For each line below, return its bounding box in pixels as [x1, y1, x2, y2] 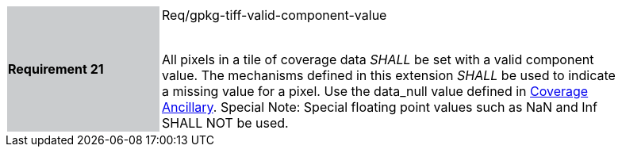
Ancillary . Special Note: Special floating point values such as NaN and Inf [162, 99, 597, 115]
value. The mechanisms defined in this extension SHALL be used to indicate [162, 67, 616, 83]
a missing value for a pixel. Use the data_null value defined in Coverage [162, 83, 589, 99]
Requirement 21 [8, 61, 104, 77]
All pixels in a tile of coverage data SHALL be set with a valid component [162, 52, 594, 67]
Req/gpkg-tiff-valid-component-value [162, 7, 387, 23]
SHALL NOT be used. [162, 115, 289, 131]
